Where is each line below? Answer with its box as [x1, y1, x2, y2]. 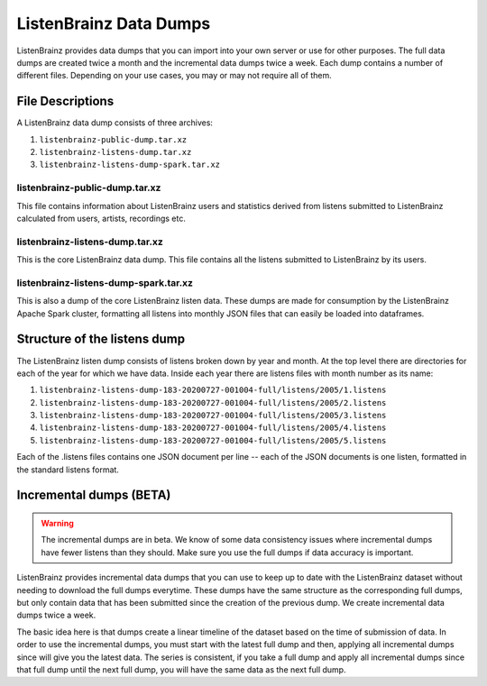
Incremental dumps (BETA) [16, 488, 171, 503]
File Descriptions [16, 94, 115, 109]
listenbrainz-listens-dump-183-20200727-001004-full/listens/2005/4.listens [39, 423, 387, 433]
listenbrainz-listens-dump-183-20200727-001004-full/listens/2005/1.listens [39, 385, 387, 396]
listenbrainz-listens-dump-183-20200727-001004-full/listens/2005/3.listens [39, 410, 387, 421]
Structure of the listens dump [16, 332, 185, 347]
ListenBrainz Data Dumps [16, 14, 211, 33]
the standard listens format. [16, 464, 119, 475]
